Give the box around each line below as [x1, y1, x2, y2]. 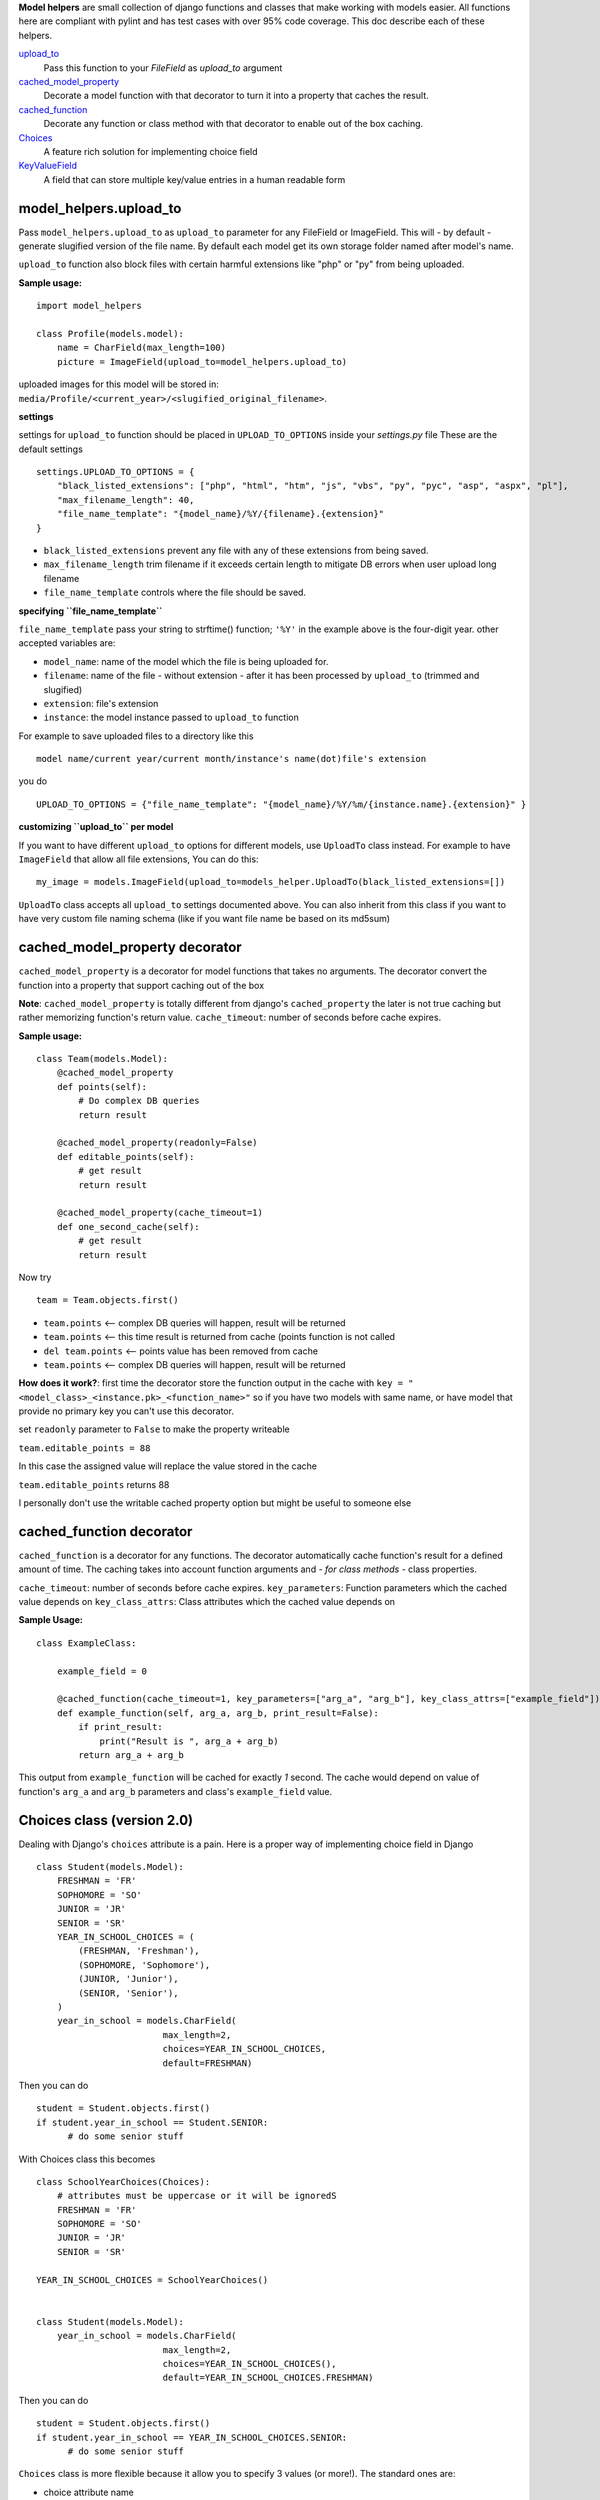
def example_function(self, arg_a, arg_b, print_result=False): [56, 1707, 379, 1719]
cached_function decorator [18, 1523, 193, 1540]
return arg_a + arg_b [78, 1750, 185, 1760]
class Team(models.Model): [36, 1053, 169, 1065]
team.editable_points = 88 [18, 1442, 151, 1454]
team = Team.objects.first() [36, 1295, 179, 1306]
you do [18, 775, 48, 787]
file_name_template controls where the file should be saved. [43, 586, 307, 599]
